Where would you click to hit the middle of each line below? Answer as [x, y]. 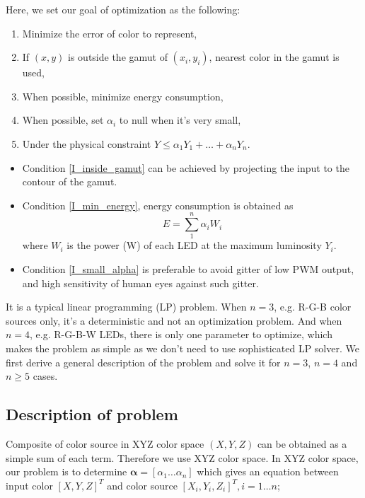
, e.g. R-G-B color [313, 307]
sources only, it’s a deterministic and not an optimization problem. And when [174, 320]
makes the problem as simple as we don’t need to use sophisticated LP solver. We [182, 348]
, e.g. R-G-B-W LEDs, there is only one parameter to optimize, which [181, 334]
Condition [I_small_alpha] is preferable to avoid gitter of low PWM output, [188, 269]
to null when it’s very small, [180, 120]
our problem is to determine [66, 471]
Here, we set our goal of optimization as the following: [123, 9]
